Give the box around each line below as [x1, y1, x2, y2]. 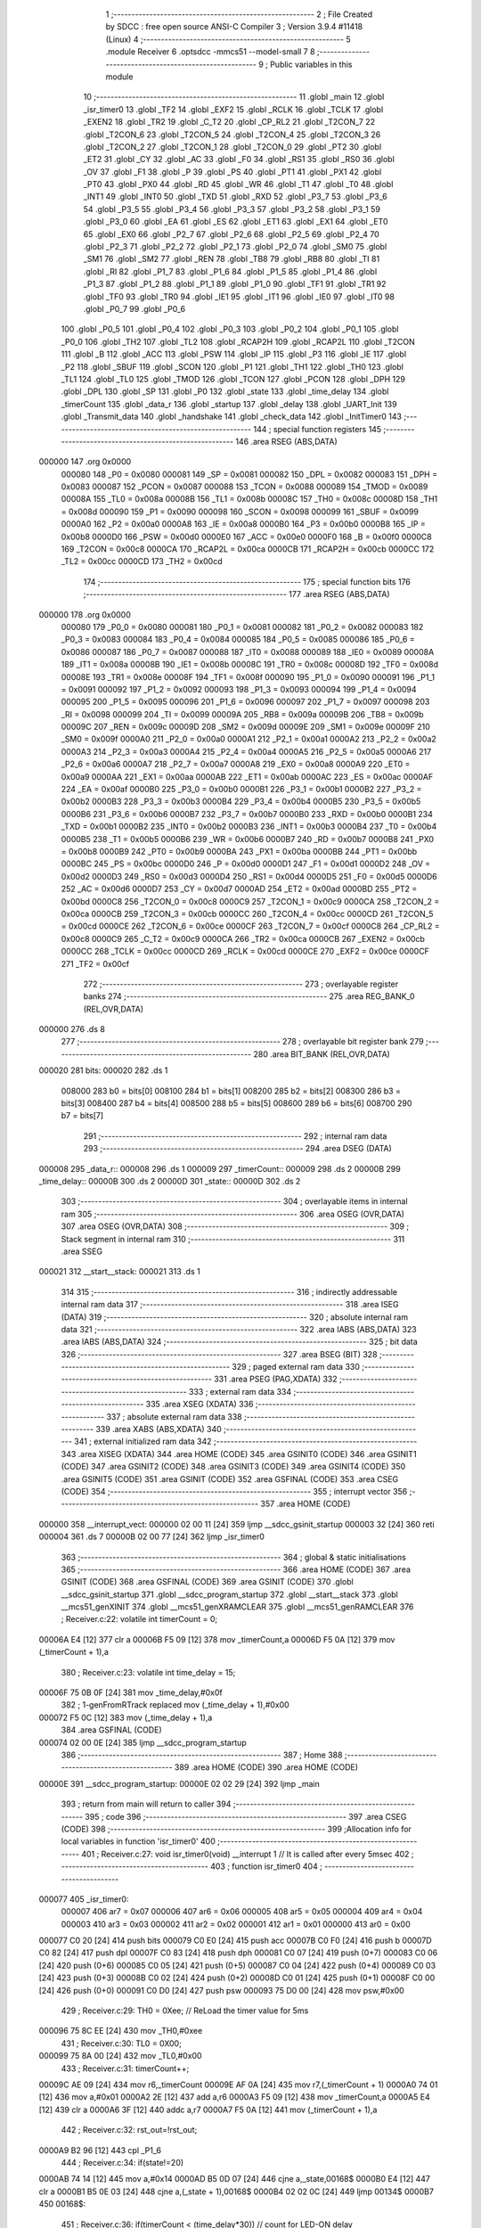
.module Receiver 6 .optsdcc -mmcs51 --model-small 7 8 [105, 46, 315, 57]
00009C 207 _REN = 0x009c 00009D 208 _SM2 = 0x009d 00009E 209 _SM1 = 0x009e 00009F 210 [61, 722, 431, 733]
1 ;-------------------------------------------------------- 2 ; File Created [105, 9, 373, 20]
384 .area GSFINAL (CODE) [61, 1724, 162, 1735]
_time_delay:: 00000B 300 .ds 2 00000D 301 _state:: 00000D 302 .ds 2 [38, 1175, 301, 1186]
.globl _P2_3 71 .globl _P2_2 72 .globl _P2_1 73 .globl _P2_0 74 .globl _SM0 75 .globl [83, 242, 387, 252]
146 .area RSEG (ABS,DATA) [235, 436, 338, 446]
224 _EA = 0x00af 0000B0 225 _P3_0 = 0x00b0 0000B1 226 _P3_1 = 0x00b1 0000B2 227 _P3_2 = [61, 784, 422, 795]
